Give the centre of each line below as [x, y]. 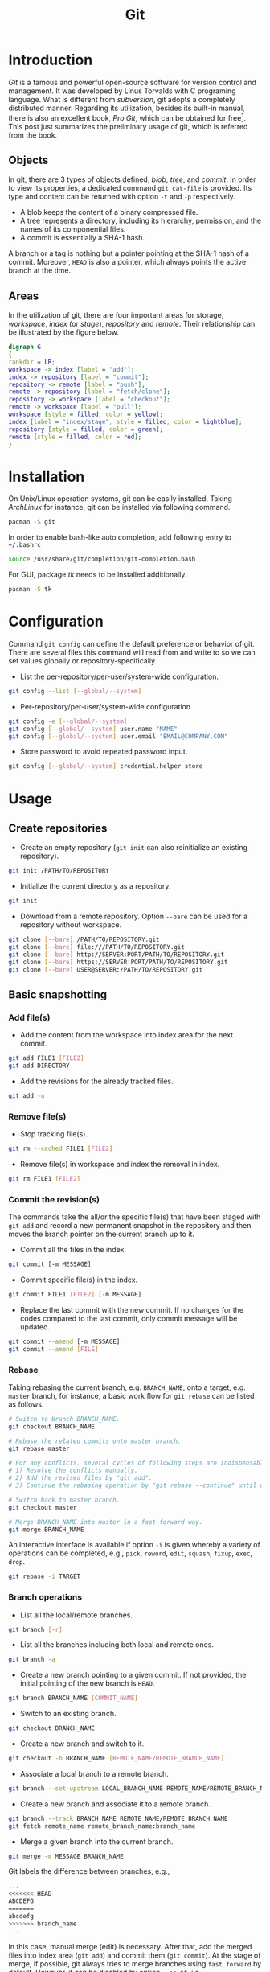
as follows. [26, 1404]
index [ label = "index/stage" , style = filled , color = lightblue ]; [125, 421]
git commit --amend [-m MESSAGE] [64, 1341]
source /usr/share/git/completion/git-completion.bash [102, 559]
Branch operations [45, 1597]
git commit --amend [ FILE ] [53, 1349]
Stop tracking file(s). [54, 1134]
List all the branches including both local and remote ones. [117, 1645]
